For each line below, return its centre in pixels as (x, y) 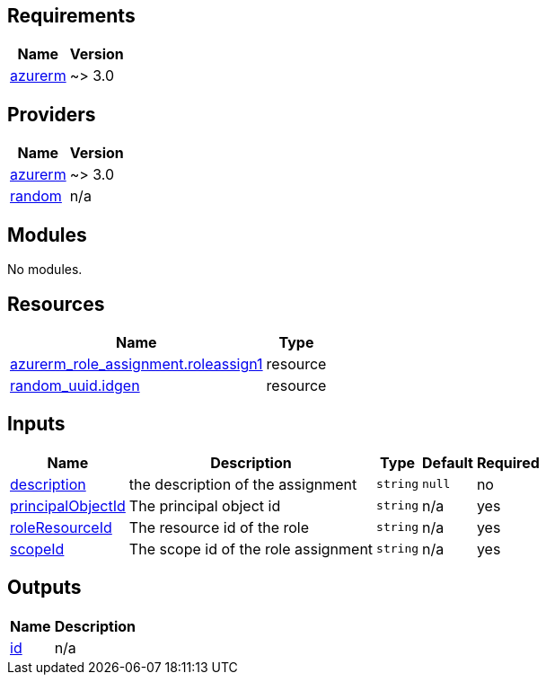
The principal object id (205, 505)
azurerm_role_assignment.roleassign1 (136, 363)
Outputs (44, 588)
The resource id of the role (219, 527)
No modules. (45, 270)
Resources (56, 304)
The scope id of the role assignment (251, 549)
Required (508, 462)
